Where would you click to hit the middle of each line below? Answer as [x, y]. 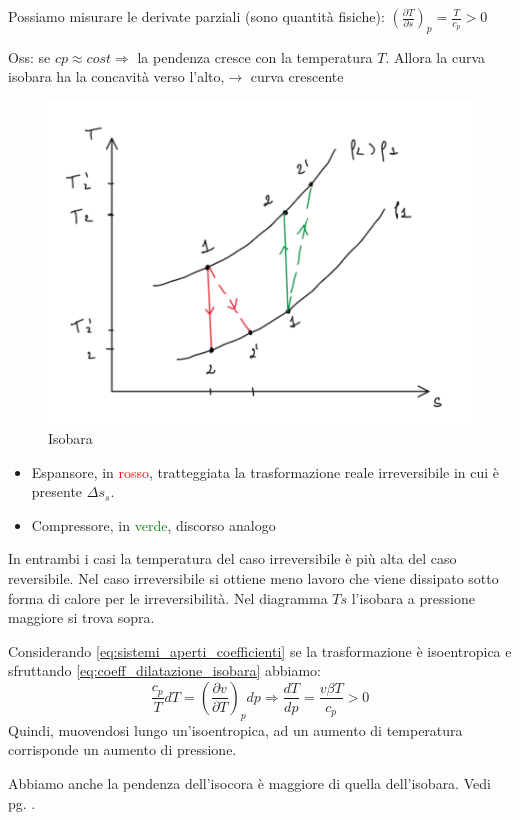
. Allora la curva [435, 56]
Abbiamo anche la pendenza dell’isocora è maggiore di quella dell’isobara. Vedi [249, 782]
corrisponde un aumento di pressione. [122, 749]
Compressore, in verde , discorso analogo [153, 524]
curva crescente [297, 76]
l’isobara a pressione [413, 597]
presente [57, 491]
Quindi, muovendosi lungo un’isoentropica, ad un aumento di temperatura [235, 729]
